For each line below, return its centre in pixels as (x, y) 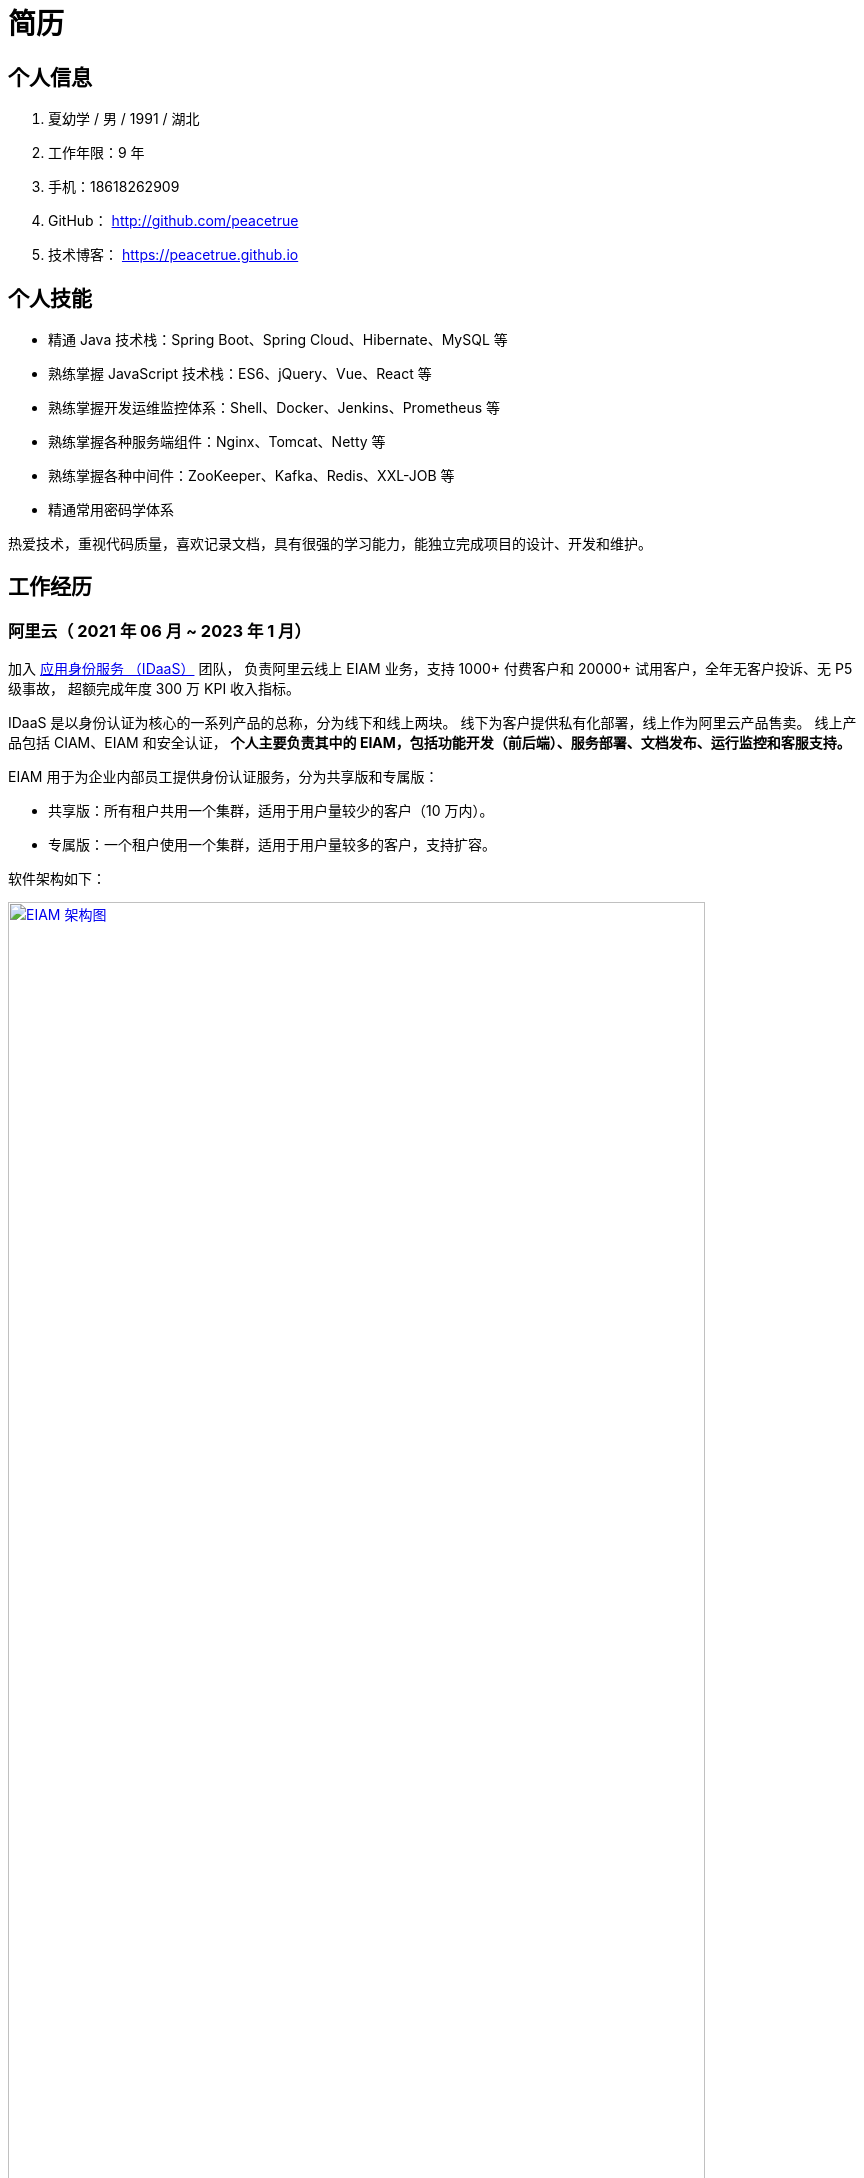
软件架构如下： (57, 879)
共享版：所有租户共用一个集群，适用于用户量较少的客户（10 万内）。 (271, 811)
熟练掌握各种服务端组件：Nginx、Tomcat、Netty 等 (217, 442)
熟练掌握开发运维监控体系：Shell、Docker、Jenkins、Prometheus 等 (274, 408)
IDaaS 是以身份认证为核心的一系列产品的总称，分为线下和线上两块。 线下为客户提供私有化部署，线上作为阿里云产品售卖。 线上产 (432, 723)
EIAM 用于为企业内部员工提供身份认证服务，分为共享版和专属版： (223, 777)
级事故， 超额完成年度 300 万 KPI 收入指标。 (154, 689)
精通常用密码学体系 (111, 510)
